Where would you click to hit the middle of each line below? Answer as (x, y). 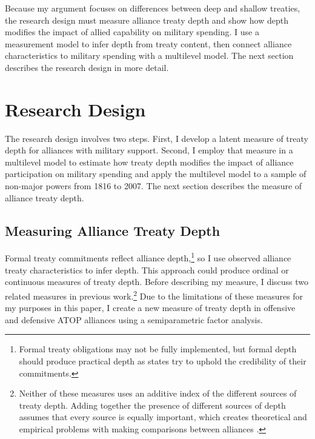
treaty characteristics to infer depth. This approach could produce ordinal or (147, 270)
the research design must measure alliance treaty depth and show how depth (147, 20)
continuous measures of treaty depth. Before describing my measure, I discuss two (157, 282)
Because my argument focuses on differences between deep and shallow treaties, (153, 8)
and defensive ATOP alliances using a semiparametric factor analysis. (134, 319)
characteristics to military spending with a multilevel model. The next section (149, 55)
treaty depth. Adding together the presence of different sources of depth (152, 405)
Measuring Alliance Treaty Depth (113, 230)
